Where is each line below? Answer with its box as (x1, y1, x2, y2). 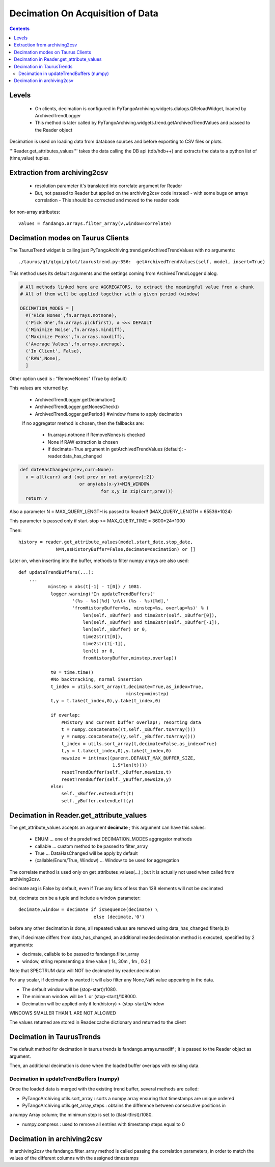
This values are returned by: (9, 385, 69, 391)
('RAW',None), (25, 355, 61, 361)
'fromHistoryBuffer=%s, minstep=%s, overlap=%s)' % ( (72, 605, 209, 611)
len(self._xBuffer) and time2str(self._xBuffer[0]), (82, 612, 217, 618)
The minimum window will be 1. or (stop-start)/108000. (22, 994, 137, 1000)
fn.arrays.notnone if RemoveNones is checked (47, 432, 145, 438)
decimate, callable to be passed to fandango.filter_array (22, 951, 140, 957)
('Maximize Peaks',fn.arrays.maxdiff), (25, 334, 125, 340)
